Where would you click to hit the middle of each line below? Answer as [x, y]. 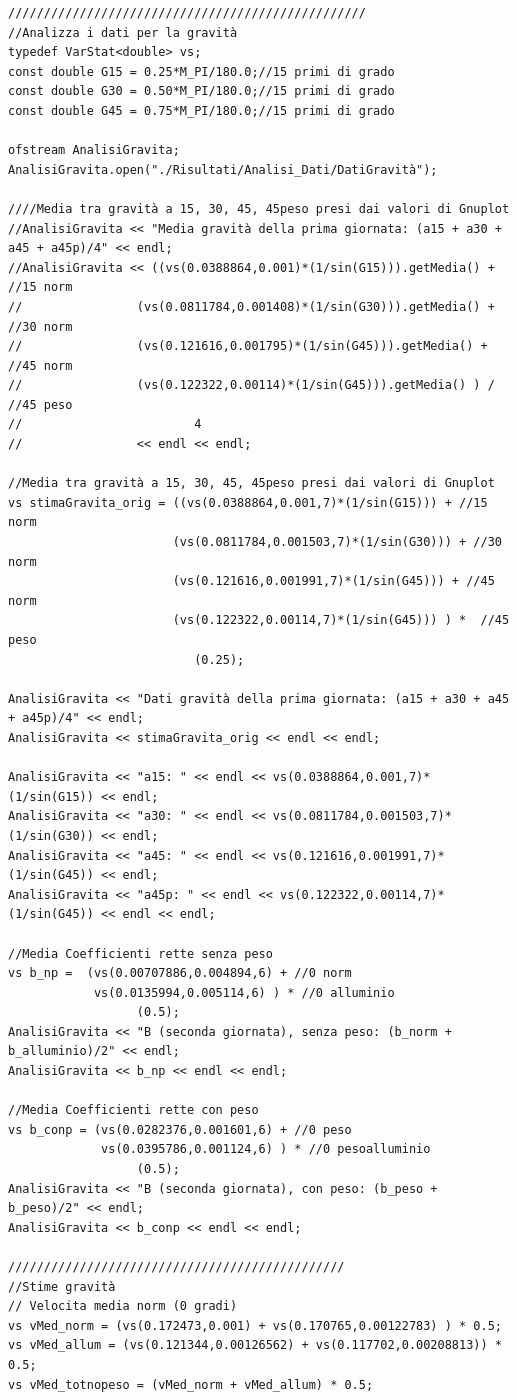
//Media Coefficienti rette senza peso [140, 953]
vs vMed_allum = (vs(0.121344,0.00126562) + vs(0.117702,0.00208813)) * [255, 1345]
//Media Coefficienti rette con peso [133, 1110]
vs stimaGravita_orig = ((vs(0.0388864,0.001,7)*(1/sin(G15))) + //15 [248, 502]
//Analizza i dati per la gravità [123, 32]
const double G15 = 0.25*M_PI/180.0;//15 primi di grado [201, 71]
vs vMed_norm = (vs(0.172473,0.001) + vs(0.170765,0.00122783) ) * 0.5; [255, 1325]
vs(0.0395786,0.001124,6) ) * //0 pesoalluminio [266, 1149]
